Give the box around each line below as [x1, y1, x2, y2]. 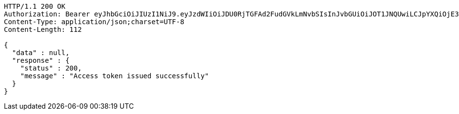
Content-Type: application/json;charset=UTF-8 [4, 18, 184, 26]
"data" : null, [12, 49, 70, 57]
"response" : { [12, 57, 70, 64]
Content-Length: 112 [4, 26, 82, 33]
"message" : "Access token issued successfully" [20, 72, 209, 80]
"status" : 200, [20, 64, 82, 72]
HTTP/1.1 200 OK [4, 2, 66, 10]
